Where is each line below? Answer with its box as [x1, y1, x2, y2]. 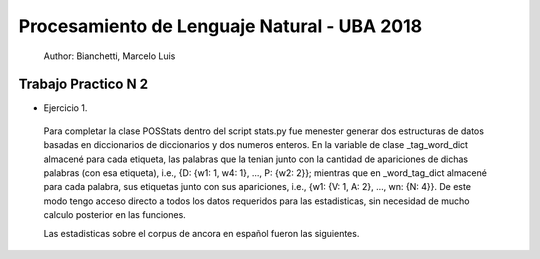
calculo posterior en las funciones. [43, 209, 187, 221]
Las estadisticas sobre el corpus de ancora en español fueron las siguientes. [43, 227, 360, 239]
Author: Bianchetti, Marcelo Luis [43, 50, 176, 62]
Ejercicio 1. [43, 102, 88, 114]
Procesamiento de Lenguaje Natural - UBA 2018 [18, 15, 423, 37]
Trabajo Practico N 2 [18, 76, 149, 93]
